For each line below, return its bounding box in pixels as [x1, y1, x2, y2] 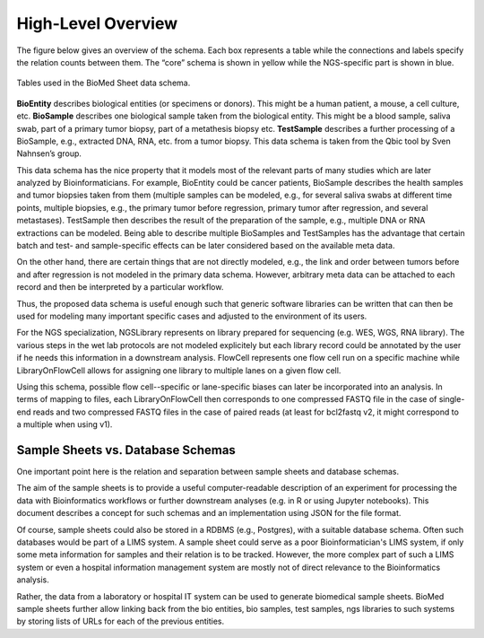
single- [438, 394, 465, 405]
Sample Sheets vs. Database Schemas [16, 442, 237, 458]
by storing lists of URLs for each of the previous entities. [16, 616, 224, 627]
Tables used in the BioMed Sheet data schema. [16, 77, 191, 89]
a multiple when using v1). [16, 419, 113, 430]
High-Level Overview [16, 13, 178, 33]
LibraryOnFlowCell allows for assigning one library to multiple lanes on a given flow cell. [16, 364, 341, 376]
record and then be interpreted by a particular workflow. [16, 282, 224, 293]
